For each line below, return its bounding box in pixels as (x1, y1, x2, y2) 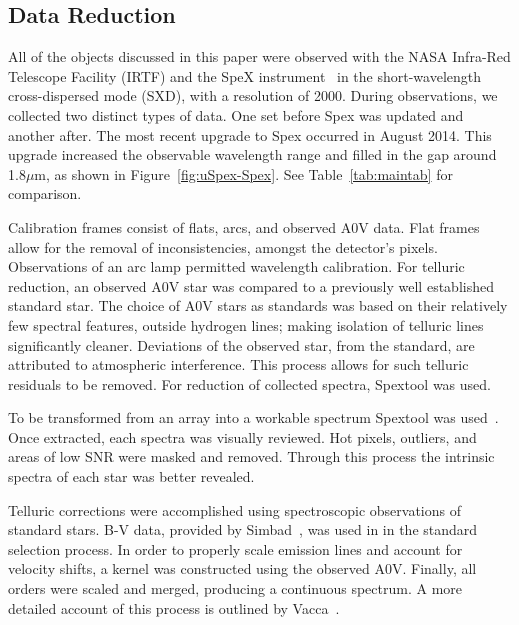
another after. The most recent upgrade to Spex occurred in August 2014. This (8, 124, 492, 145)
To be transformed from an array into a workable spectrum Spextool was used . (8, 407, 499, 428)
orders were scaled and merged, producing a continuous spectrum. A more (8, 578, 463, 599)
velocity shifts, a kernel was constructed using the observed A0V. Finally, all (8, 558, 477, 579)
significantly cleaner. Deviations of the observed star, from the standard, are (8, 334, 475, 355)
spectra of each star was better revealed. (8, 466, 255, 487)
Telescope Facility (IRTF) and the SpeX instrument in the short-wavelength (8, 65, 482, 86)
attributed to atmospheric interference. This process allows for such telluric (8, 354, 469, 375)
